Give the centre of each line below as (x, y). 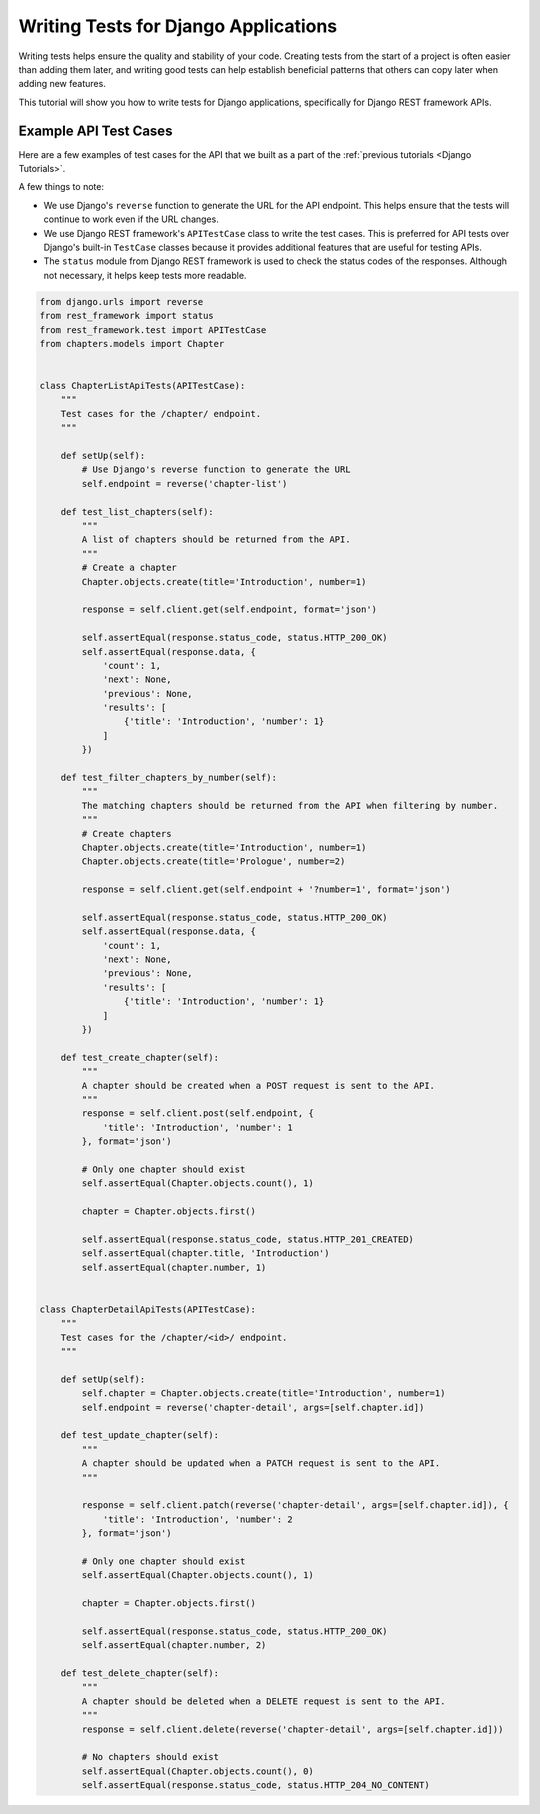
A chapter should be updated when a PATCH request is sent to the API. (261, 1463)
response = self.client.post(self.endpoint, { (197, 1113)
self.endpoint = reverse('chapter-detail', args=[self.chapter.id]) (253, 1407)
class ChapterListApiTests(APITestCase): (142, 386)
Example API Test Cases (95, 130)
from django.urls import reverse (121, 301)
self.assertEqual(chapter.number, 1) (174, 1267)
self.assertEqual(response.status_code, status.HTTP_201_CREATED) (248, 1239)
